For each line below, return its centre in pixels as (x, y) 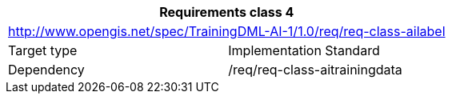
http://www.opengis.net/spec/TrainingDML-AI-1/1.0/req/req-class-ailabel (227, 31)
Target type (43, 50)
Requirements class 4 (227, 12)
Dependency (46, 70)
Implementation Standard (304, 50)
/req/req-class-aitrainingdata (315, 70)
